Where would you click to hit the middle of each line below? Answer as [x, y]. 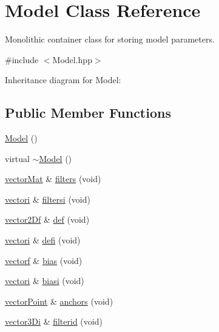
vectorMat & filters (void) [53, 179]
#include [22, 59]
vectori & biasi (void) [45, 281]
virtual [17, 158]
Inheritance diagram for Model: [63, 80]
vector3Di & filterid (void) [54, 321]
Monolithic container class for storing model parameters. [110, 39]
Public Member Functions [88, 113]
